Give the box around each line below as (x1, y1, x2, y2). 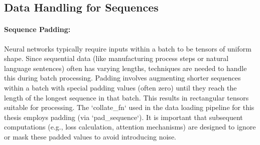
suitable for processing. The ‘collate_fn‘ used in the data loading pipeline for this (4, 102, 254, 112)
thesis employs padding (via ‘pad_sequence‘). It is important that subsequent (4, 111, 243, 122)
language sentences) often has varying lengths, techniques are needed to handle (4, 62, 247, 73)
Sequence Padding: (4, 24, 71, 34)
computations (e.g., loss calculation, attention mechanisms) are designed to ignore (4, 121, 256, 132)
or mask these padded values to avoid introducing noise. (4, 131, 176, 141)
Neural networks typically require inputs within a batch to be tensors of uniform (4, 43, 251, 53)
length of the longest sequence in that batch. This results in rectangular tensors (4, 92, 249, 102)
